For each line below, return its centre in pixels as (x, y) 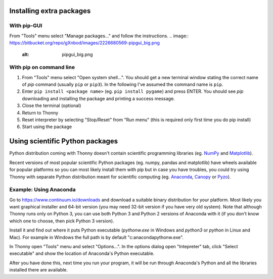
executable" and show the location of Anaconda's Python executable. (82, 254)
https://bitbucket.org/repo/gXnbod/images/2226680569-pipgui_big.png (85, 43)
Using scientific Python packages (64, 141)
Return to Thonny (40, 113)
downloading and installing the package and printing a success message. (99, 98)
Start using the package (47, 127)
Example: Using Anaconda (42, 190)
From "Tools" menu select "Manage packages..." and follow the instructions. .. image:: (99, 36)
